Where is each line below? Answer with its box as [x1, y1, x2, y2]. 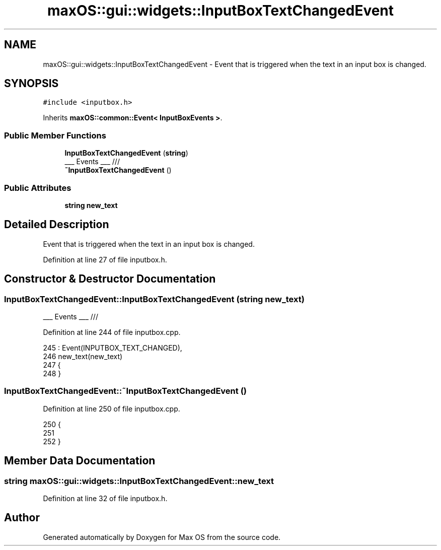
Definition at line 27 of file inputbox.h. [43, 255, 167, 264]
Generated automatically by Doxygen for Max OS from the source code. [43, 532, 281, 541]
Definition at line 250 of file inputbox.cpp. [43, 404, 180, 413]
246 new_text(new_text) [43, 352, 123, 361]
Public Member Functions [4, 130, 106, 141]
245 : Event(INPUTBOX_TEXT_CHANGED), [43, 343, 182, 352]
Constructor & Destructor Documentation [4, 272, 216, 286]
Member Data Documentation [4, 454, 156, 467]
